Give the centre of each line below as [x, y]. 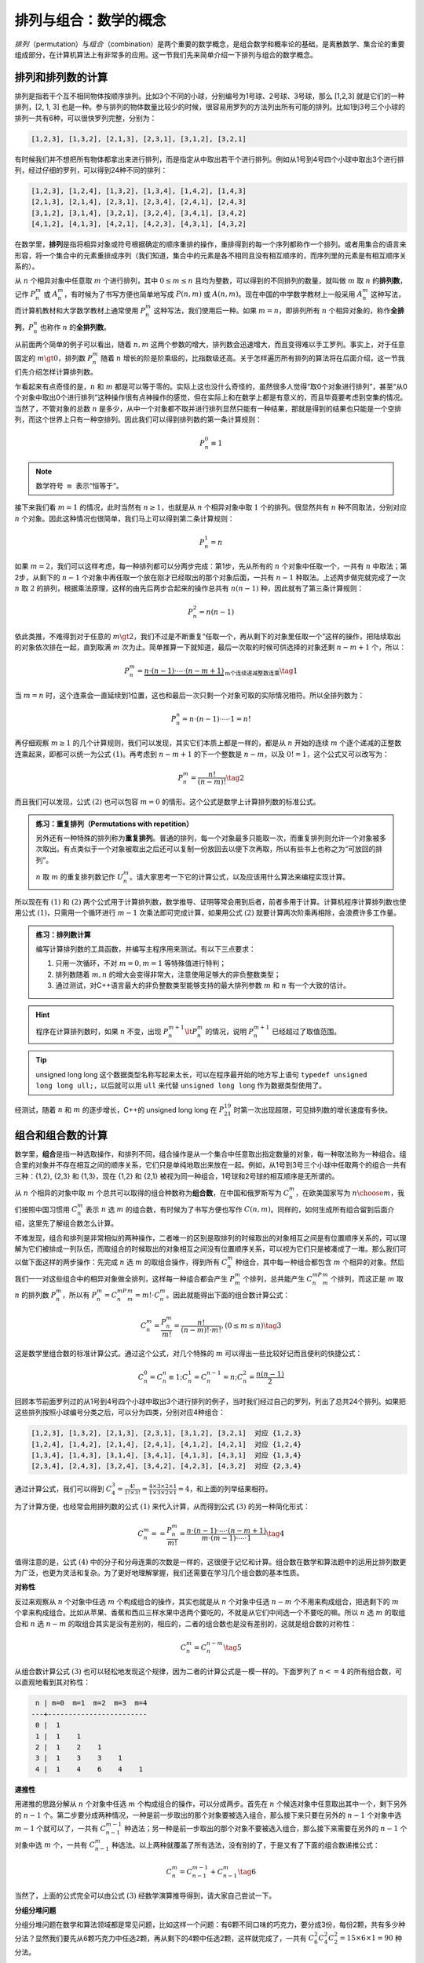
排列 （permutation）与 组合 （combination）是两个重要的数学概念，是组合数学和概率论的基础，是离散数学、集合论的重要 [210, 44]
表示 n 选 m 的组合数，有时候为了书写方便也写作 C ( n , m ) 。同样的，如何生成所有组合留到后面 [236, 1209]
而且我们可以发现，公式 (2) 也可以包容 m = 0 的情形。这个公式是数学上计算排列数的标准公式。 [167, 802]
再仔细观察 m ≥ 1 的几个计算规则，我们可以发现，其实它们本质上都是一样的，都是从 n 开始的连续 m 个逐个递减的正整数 [208, 743]
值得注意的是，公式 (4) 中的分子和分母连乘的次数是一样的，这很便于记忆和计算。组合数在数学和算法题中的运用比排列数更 [210, 1562]
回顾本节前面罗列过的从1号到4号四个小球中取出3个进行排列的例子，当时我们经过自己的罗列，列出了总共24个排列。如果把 [210, 1401]
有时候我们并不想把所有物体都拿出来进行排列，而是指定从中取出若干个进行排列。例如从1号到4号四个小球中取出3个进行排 [209, 159]
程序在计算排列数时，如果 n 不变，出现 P [102, 1031]
